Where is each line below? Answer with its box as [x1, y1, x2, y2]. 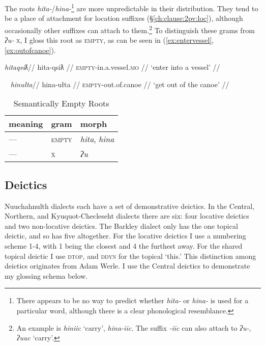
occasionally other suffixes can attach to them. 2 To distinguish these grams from [5, 23, 255, 35]
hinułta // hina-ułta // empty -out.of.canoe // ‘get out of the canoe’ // [10, 78, 229, 89]
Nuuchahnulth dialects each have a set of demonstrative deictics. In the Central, [5, 200, 255, 211]
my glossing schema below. [5, 270, 88, 281]
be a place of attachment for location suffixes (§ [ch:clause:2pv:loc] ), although [5, 13, 243, 23]
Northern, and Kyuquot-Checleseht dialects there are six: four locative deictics [5, 210, 249, 221]
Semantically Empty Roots [13, 97, 109, 110]
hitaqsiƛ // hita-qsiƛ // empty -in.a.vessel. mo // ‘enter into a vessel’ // [5, 62, 220, 72]
